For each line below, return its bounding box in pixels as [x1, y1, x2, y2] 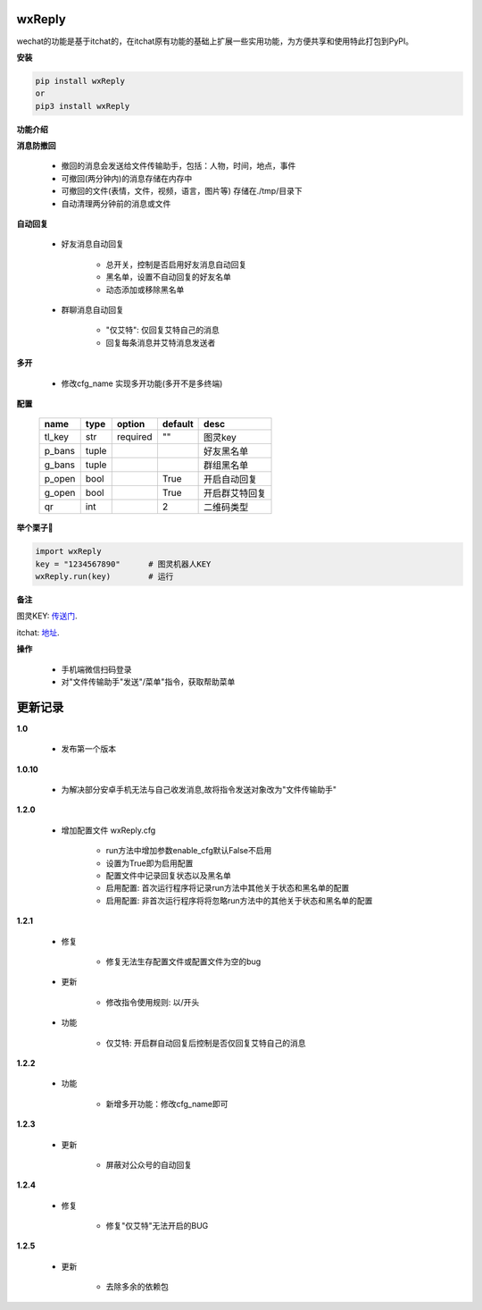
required [116, 431, 153, 443]
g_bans [44, 458, 76, 471]
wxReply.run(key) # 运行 [35, 572, 174, 582]
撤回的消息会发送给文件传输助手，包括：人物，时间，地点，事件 [61, 161, 296, 172]
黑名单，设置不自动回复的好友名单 [105, 272, 231, 282]
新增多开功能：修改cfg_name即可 [105, 1098, 229, 1109]
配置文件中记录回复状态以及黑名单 [105, 870, 231, 881]
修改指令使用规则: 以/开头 [105, 996, 200, 1007]
